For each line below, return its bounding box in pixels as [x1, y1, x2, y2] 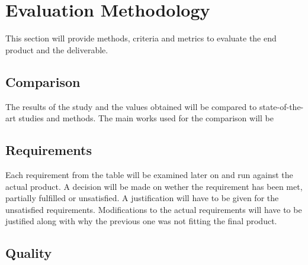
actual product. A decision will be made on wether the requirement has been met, [5, 180, 303, 192]
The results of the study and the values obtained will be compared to [5, 100, 257, 112]
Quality [5, 244, 52, 262]
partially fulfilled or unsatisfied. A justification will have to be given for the [5, 192, 279, 204]
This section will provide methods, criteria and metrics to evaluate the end [5, 32, 277, 44]
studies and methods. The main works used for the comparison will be [18, 112, 274, 124]
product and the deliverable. [5, 43, 108, 56]
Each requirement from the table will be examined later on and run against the [5, 168, 293, 180]
